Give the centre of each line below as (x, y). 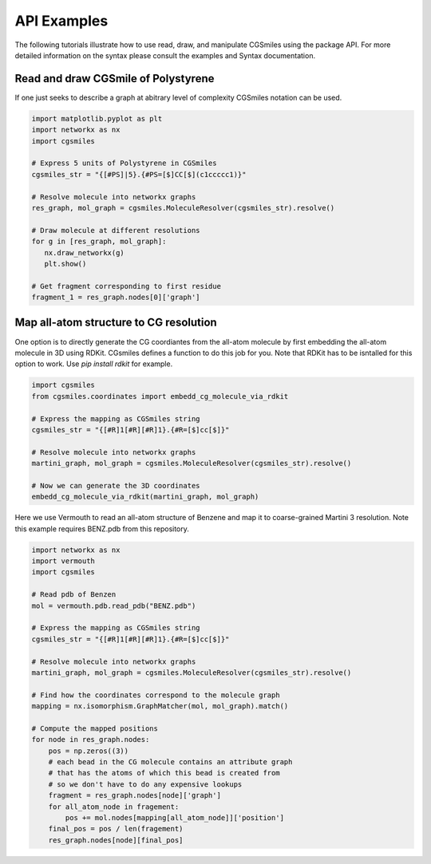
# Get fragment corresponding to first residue (126, 286)
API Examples (61, 21)
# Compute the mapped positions (95, 728)
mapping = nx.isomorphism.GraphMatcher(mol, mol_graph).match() (160, 706)
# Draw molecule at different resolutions (116, 230)
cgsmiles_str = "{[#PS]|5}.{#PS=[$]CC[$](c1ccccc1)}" (139, 174)
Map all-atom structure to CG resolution (116, 323)
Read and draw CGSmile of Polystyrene (115, 79)
